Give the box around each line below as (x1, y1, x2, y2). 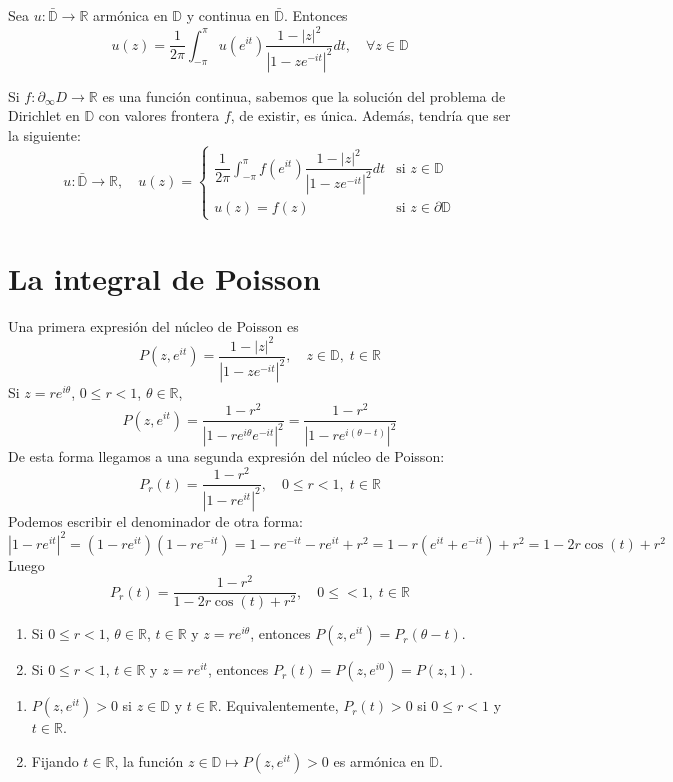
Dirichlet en (8, 105, 80, 126)
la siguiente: (8, 124, 81, 145)
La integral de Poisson (8, 257, 321, 298)
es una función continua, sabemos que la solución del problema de (102, 85, 506, 106)
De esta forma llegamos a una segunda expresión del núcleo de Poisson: (8, 446, 445, 467)
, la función (114, 750, 184, 771)
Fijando (31, 750, 79, 771)
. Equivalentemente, (217, 695, 339, 716)
